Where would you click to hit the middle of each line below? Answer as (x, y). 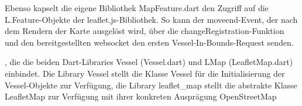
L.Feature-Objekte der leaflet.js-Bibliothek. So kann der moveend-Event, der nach (151, 19)
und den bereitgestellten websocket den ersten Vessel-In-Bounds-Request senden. (149, 42)
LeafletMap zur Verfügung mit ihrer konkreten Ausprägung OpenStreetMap (141, 96)
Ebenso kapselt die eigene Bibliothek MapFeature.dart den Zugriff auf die (137, 8)
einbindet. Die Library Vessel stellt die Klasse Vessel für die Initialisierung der (145, 73)
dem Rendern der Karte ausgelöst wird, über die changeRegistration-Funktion (145, 31)
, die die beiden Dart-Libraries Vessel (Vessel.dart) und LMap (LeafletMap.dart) (149, 62)
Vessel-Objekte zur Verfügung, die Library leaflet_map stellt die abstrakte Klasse (151, 85)
